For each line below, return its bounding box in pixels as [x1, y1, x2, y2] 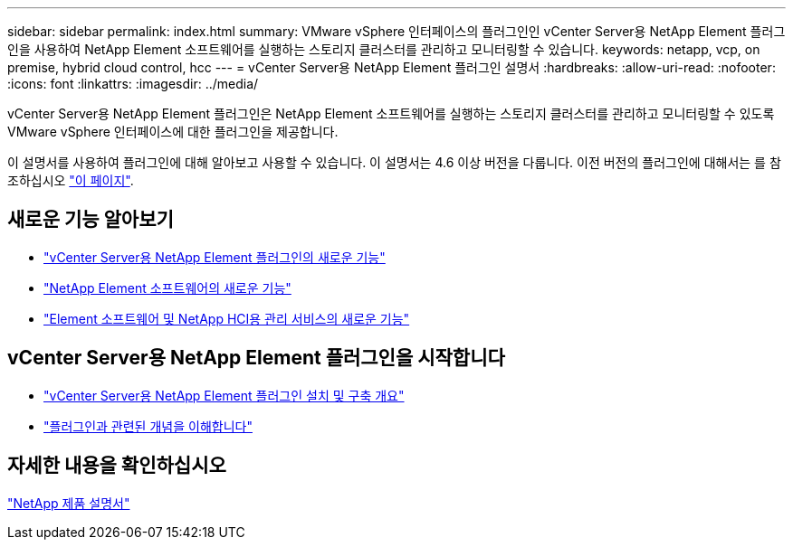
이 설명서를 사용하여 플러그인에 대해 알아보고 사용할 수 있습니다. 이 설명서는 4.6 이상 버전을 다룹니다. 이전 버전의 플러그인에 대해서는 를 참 [7, 155, 781, 170]
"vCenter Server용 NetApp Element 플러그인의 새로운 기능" [43, 249, 386, 265]
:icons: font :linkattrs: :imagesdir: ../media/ [7, 76, 259, 91]
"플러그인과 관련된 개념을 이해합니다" [43, 418, 253, 434]
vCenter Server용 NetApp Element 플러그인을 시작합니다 [7, 346, 505, 370]
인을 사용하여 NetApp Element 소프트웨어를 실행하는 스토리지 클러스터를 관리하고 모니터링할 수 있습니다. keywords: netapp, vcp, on [7, 42, 760, 57]
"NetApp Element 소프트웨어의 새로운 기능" [43, 279, 291, 296]
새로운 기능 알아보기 [7, 208, 174, 231]
